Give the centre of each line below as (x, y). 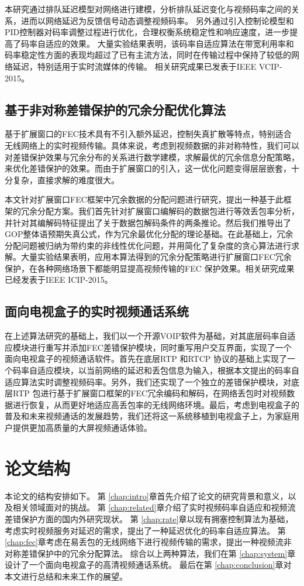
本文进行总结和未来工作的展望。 (66, 576)
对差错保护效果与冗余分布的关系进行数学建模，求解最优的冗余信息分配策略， (152, 157)
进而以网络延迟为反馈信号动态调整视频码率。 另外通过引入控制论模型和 (157, 20)
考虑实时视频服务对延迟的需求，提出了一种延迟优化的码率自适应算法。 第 (145, 530)
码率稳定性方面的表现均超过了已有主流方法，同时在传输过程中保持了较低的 (148, 55)
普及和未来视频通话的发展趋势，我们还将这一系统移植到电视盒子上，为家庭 (148, 416)
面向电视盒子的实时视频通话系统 (97, 311)
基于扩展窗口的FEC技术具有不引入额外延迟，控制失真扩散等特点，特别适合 (148, 134)
